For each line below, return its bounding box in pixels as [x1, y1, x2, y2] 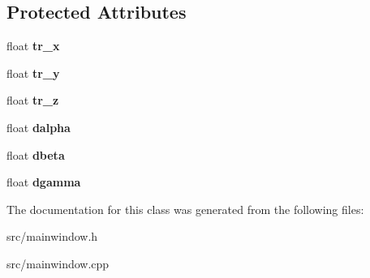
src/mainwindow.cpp [6, 254, 110, 272]
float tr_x [6, 37, 60, 54]
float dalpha [6, 118, 71, 135]
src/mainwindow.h [6, 228, 98, 245]
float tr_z [6, 92, 59, 109]
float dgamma [6, 173, 81, 190]
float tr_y [6, 64, 60, 81]
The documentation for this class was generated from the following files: [6, 200, 364, 217]
